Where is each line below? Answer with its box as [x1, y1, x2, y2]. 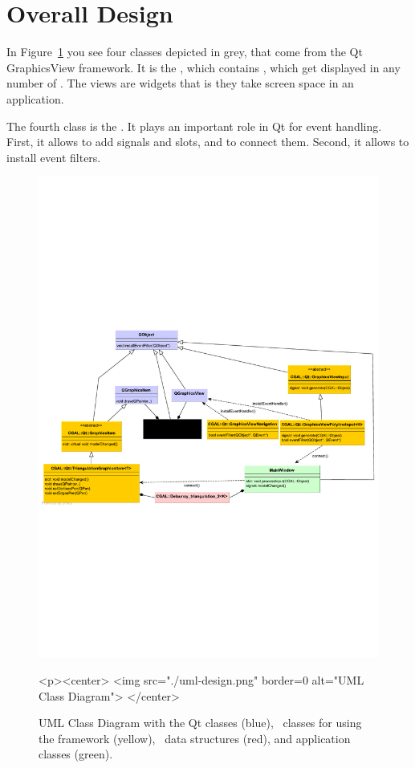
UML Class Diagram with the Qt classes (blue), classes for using [39, 714, 362, 731]
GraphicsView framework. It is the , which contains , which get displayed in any [6, 59, 401, 75]
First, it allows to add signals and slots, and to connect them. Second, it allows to [6, 133, 409, 150]
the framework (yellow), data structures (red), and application [39, 729, 351, 746]
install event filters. [6, 148, 101, 165]
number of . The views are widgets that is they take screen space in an [6, 75, 354, 91]
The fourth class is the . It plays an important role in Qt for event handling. [6, 117, 382, 134]
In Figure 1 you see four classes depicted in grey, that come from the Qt [6, 43, 363, 60]
